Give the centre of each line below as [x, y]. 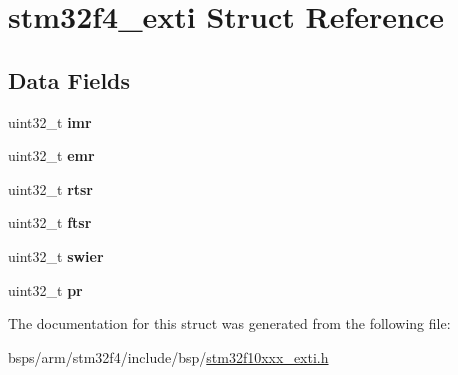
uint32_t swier [56, 255]
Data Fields [69, 79]
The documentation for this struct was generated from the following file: [229, 323]
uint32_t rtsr [51, 188]
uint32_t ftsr [50, 222]
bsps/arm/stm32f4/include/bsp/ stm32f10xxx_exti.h [168, 356]
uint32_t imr [50, 121]
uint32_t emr [51, 155]
